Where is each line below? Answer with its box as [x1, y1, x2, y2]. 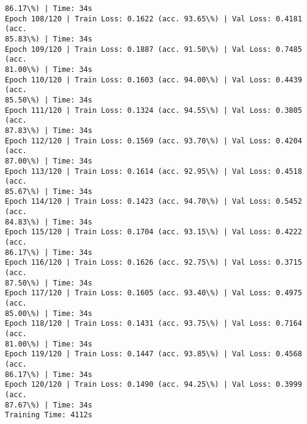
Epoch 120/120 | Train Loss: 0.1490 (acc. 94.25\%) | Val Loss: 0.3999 [5, 380, 302, 389]
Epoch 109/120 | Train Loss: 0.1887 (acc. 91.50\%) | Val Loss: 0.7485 [5, 45, 302, 54]
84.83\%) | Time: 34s [5, 217, 93, 226]
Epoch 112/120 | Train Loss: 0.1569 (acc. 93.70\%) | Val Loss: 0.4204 [5, 136, 302, 145]
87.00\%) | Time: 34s [5, 156, 93, 165]
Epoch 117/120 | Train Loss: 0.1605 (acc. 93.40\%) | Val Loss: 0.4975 [5, 289, 302, 298]
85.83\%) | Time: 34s [5, 34, 93, 43]
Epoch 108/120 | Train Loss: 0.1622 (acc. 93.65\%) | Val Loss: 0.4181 [5, 14, 302, 23]
